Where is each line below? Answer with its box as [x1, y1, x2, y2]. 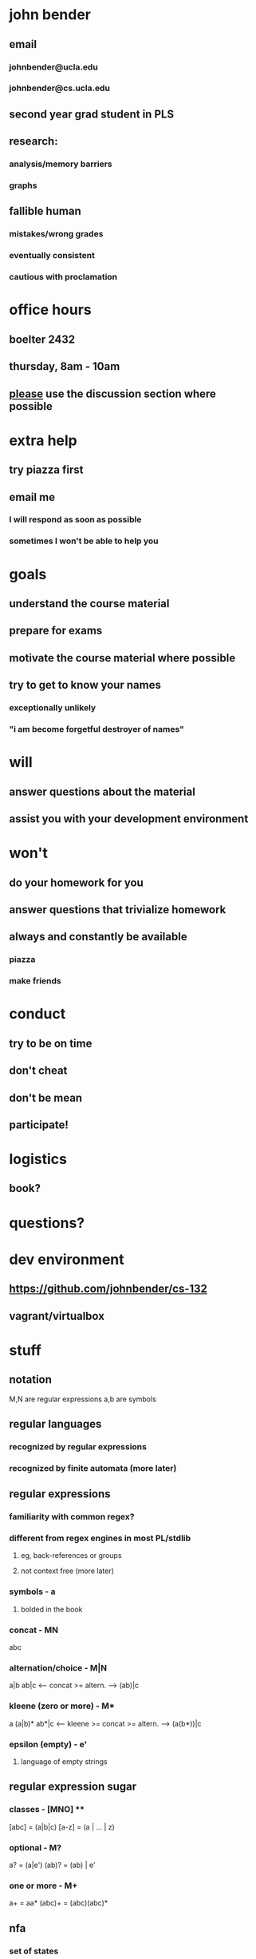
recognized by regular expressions [9, 1440, 147, 1452]
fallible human [9, 205, 82, 218]
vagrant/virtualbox [9, 1309, 104, 1323]
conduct [9, 1005, 66, 1023]
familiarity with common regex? [9, 1512, 135, 1523]
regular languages [9, 1417, 102, 1431]
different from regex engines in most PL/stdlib [9, 1532, 191, 1544]
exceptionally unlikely [9, 702, 96, 713]
